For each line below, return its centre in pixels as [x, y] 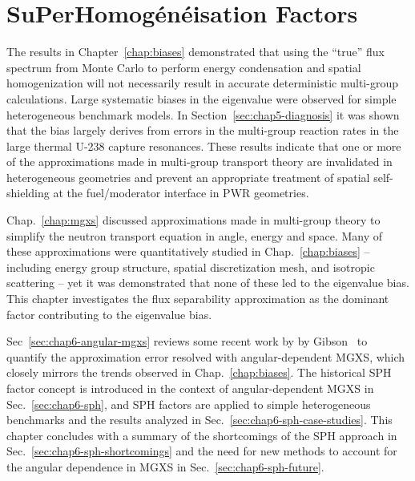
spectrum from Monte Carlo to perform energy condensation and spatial [184, 67]
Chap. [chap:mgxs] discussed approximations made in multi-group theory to [193, 220]
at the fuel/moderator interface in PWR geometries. [181, 193]
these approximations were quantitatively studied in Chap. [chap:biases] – [188, 251]
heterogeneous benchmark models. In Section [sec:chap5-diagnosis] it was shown [203, 114]
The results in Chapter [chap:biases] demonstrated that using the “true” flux [195, 52]
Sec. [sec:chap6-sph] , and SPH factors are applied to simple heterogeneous [189, 404]
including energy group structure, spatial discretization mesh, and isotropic [191, 267]
